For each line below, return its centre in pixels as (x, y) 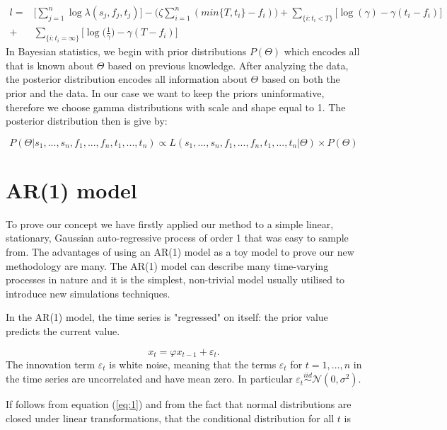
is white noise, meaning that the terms (193, 364)
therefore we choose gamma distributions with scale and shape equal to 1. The (176, 107)
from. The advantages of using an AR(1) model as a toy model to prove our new (180, 252)
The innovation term (51, 364)
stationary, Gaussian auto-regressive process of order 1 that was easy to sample (177, 238)
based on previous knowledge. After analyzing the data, (228, 65)
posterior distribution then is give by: (87, 121)
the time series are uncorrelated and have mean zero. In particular (149, 379)
